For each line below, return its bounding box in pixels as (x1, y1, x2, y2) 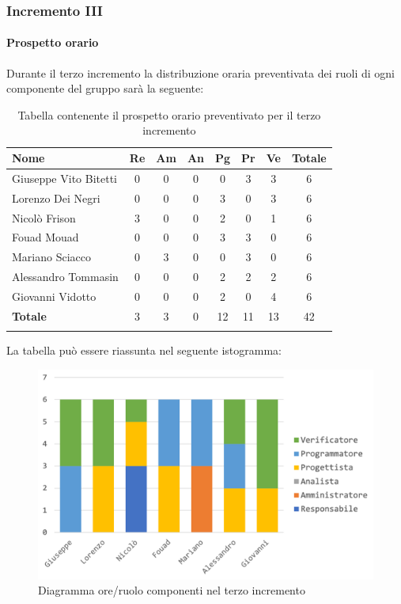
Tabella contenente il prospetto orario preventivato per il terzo (17, 106, 321, 123)
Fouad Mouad (12, 229, 79, 245)
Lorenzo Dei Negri (12, 189, 100, 206)
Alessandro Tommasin (12, 268, 119, 285)
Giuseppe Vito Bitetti (12, 169, 117, 186)
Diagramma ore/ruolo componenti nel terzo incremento (38, 582, 305, 598)
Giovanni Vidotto (12, 287, 96, 304)
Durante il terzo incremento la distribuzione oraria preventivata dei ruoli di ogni (6, 64, 395, 81)
